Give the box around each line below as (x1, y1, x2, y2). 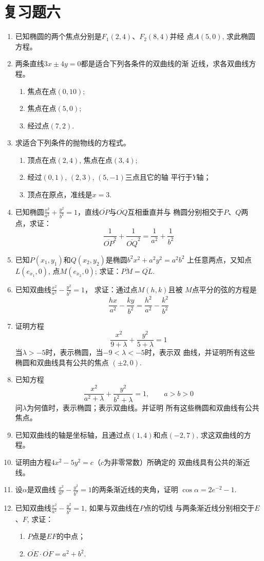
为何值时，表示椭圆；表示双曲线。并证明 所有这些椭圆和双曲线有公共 (26, 402, 259, 413)
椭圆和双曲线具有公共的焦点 (15, 357, 109, 367)
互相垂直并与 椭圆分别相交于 (127, 206, 224, 217)
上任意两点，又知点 (187, 254, 252, 265)
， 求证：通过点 (85, 284, 138, 294)
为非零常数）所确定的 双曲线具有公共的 (103, 456, 236, 467)
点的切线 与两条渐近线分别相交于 (144, 502, 255, 513)
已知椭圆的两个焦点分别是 (15, 31, 102, 42)
